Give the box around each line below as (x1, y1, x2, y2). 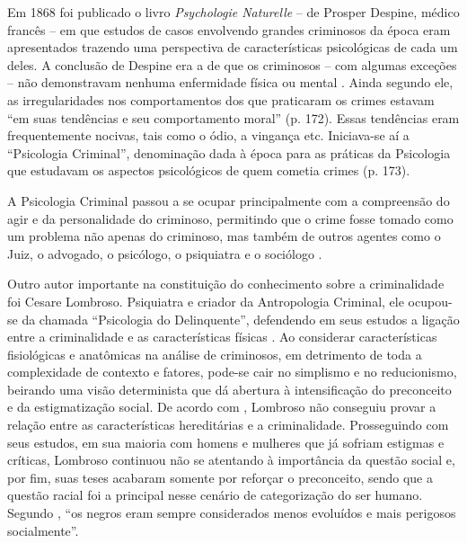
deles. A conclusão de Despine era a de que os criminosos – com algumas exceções (7, 55, 457, 74)
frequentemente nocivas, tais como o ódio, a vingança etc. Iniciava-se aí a (7, 126, 410, 145)
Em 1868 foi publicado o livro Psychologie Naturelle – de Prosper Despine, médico (7, 3, 460, 21)
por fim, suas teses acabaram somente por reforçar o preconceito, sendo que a (7, 467, 433, 486)
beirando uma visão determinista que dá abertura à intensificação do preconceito (7, 379, 452, 398)
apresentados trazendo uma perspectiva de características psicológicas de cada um (7, 38, 458, 57)
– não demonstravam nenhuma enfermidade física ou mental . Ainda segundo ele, (7, 73, 454, 92)
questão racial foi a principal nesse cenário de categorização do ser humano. (7, 485, 423, 504)
